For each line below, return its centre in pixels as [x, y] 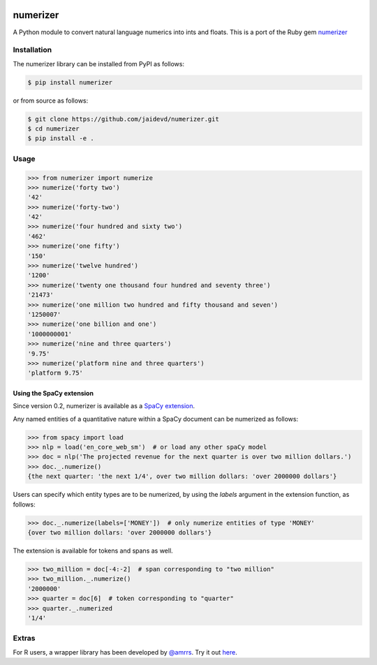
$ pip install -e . [61, 139]
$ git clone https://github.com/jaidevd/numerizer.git [123, 119]
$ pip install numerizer [70, 82]
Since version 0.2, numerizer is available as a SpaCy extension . [104, 406]
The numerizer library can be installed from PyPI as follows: [99, 63]
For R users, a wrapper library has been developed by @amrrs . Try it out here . [125, 652]
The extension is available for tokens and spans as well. [93, 551]
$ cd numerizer [53, 129]
